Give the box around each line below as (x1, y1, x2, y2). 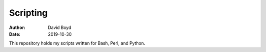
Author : (9, 25, 26, 30)
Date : (9, 31, 21, 37)
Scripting (9, 7, 48, 18)
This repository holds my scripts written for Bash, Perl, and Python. (9, 40, 145, 46)
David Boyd (48, 25, 71, 30)
